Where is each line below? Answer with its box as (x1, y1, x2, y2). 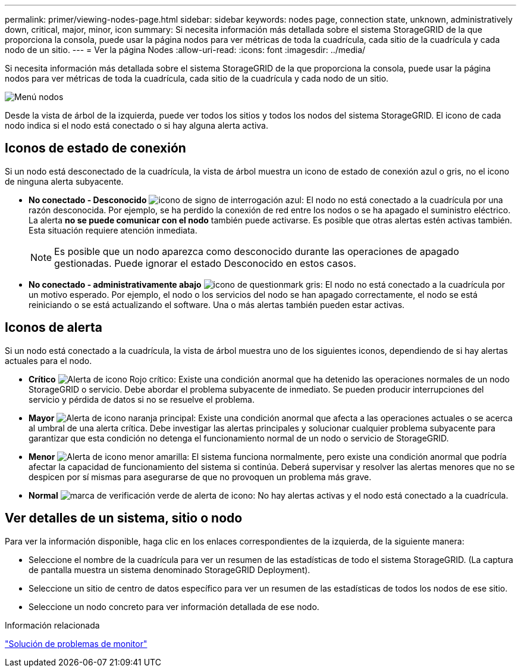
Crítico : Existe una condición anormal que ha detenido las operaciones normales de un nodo (29, 374, 510, 384)
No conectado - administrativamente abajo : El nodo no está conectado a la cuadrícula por (29, 279, 505, 290)
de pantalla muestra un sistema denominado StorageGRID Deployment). (29, 564, 310, 575)
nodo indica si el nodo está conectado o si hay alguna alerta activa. (5, 120, 268, 130)
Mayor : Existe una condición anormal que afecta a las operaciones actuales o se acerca (29, 412, 513, 423)
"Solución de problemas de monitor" (5, 638, 147, 649)
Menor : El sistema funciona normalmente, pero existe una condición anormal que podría (29, 451, 507, 462)
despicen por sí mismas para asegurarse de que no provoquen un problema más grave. (29, 471, 372, 482)
